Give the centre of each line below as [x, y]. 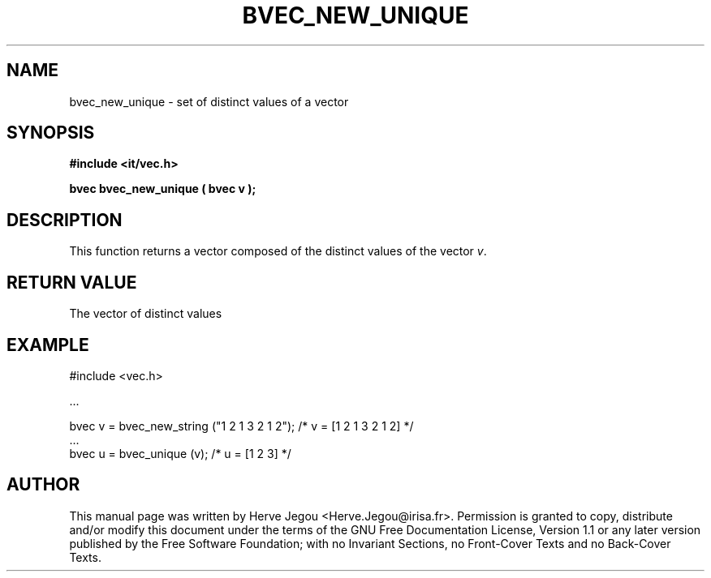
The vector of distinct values [146, 314]
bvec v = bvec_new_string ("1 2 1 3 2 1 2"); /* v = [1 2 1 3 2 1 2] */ [241, 426]
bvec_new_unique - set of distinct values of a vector [209, 101]
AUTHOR [43, 485]
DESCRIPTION [65, 220]
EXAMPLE [48, 345]
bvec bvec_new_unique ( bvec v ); [163, 189]
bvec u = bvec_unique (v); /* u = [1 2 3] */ [180, 453]
